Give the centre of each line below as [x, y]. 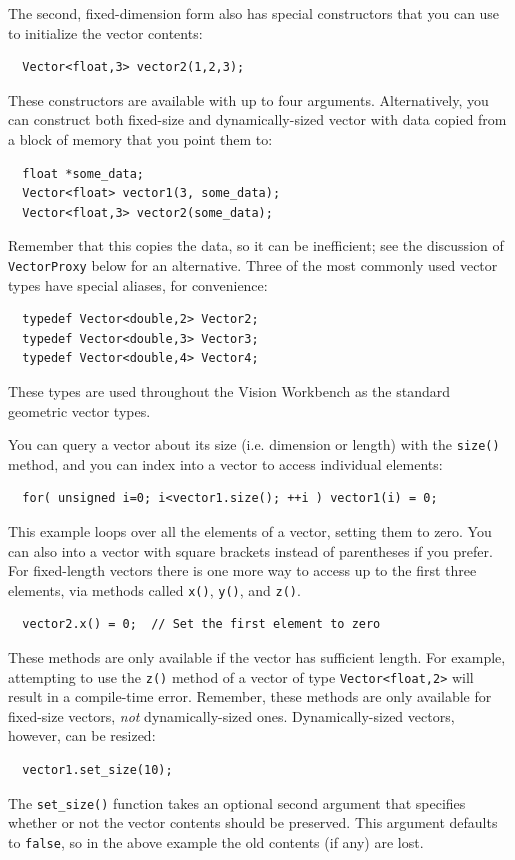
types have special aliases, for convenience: [138, 284]
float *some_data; [83, 173]
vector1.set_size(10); [97, 770]
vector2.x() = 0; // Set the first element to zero [201, 624]
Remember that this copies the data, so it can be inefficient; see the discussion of [256, 245]
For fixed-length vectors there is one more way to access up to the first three [242, 570]
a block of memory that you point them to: [140, 138]
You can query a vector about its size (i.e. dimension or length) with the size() [254, 444]
